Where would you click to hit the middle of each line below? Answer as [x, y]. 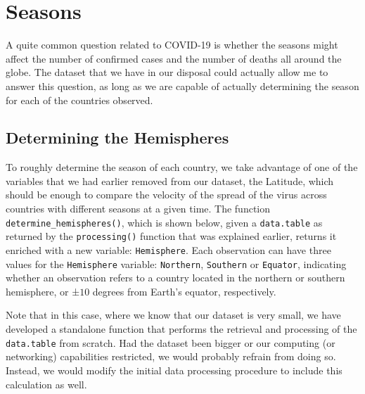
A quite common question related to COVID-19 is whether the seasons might [172, 45]
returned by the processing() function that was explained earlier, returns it [171, 236]
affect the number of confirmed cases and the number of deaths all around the [174, 58]
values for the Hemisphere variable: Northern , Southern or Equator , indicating [176, 263]
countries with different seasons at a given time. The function [138, 209]
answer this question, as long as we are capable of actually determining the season [182, 85]
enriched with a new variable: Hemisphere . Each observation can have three [168, 249]
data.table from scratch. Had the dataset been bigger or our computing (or [171, 342]
